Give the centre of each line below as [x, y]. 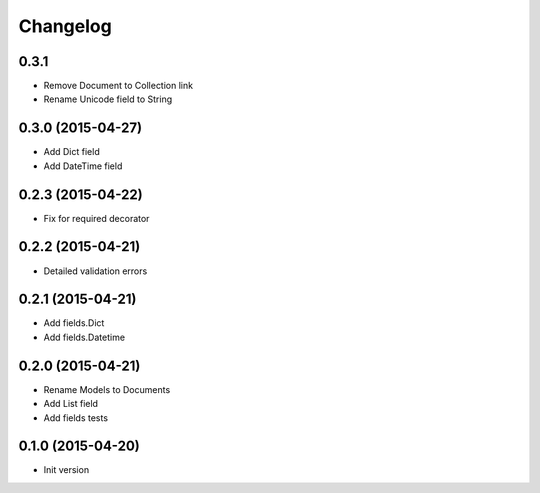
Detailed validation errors [95, 271]
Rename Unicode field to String [108, 99]
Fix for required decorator [96, 218]
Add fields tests [76, 417]
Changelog [65, 26]
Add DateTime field [83, 166]
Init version [66, 470]
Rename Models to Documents [107, 389]
